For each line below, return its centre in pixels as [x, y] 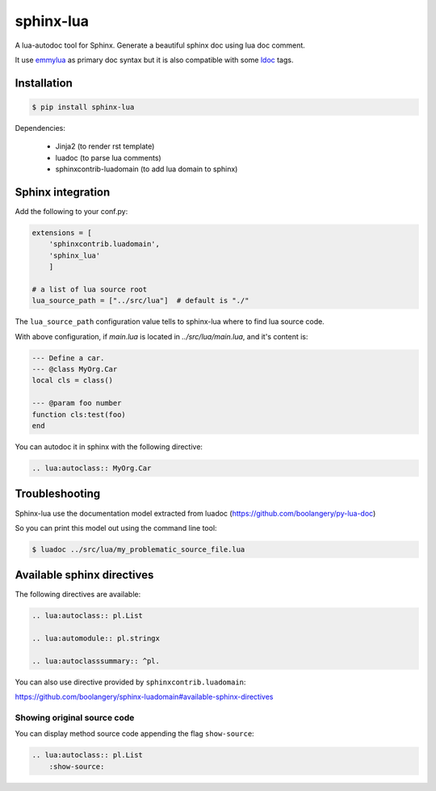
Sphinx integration [63, 192]
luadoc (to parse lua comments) [108, 158]
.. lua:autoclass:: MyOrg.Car [92, 468]
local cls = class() [72, 381]
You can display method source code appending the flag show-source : [134, 734]
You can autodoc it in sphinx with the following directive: [109, 447]
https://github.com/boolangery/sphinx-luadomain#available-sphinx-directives [144, 697]
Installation [44, 83]
